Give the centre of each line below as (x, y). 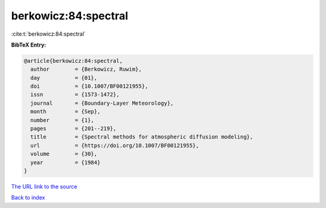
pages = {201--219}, (74, 129)
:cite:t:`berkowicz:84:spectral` (48, 34)
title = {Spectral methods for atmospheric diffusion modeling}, (142, 137)
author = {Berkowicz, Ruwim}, (86, 69)
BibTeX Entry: (29, 45)
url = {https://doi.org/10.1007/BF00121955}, (115, 145)
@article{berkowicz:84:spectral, (73, 61)
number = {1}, (62, 120)
